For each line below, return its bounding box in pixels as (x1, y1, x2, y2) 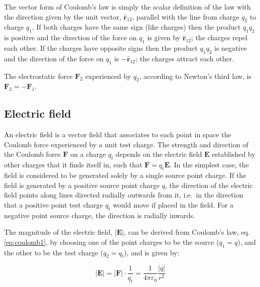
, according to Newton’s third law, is (139, 70, 251, 81)
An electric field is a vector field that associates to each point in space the (4, 129, 231, 140)
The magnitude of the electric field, (4, 227, 112, 237)
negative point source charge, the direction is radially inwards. (4, 210, 195, 220)
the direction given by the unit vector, (4, 11, 121, 22)
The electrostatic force (4, 70, 73, 81)
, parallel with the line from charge (132, 11, 239, 22)
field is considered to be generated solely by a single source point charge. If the (4, 169, 246, 180)
